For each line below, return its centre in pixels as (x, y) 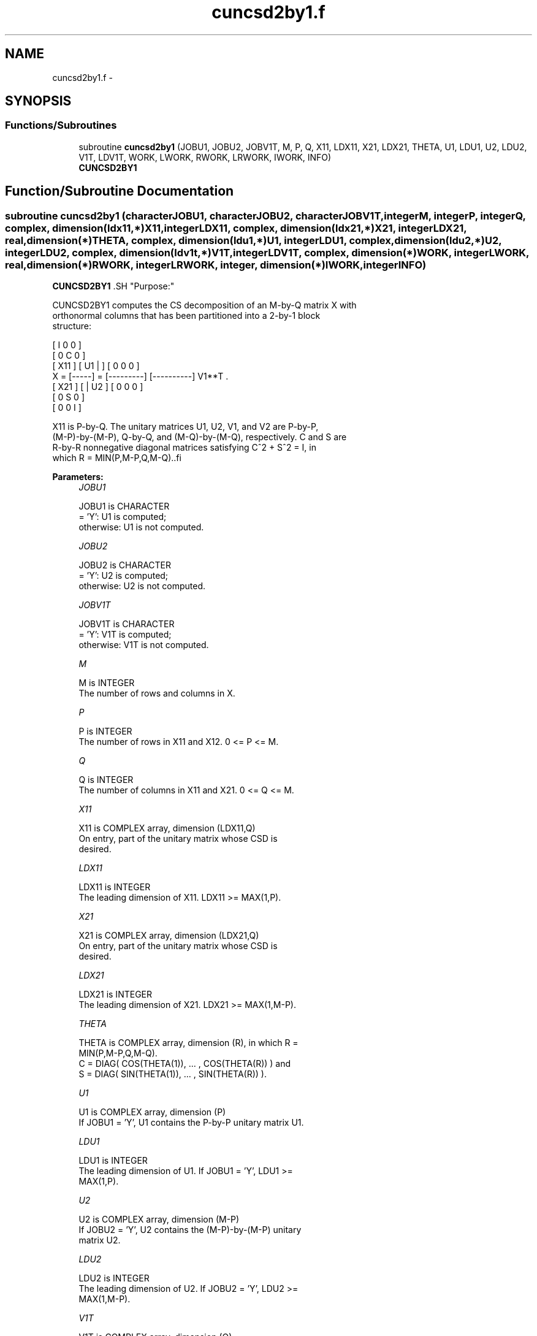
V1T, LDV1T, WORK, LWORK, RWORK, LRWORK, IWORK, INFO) (205, 157)
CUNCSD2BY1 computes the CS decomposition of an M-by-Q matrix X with (204, 305)
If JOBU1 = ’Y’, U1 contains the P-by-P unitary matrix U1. (191, 1123)
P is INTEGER (105, 731)
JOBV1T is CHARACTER (127, 624)
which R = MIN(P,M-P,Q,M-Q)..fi (117, 458)
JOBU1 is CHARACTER (124, 506)
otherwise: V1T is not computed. (144, 645)
